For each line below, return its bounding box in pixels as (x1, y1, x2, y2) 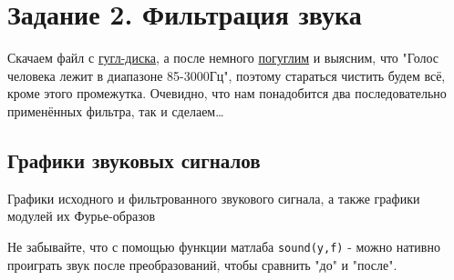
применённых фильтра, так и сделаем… (7, 101, 224, 120)
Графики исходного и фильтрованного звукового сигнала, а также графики (7, 188, 420, 207)
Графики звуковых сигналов (7, 145, 261, 174)
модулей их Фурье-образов (7, 206, 156, 225)
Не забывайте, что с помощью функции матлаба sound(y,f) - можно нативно (7, 236, 440, 255)
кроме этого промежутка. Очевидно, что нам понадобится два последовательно (7, 84, 447, 103)
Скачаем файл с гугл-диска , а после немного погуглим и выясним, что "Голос (7, 48, 439, 67)
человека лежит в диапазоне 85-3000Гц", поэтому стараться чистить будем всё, (7, 65, 446, 85)
